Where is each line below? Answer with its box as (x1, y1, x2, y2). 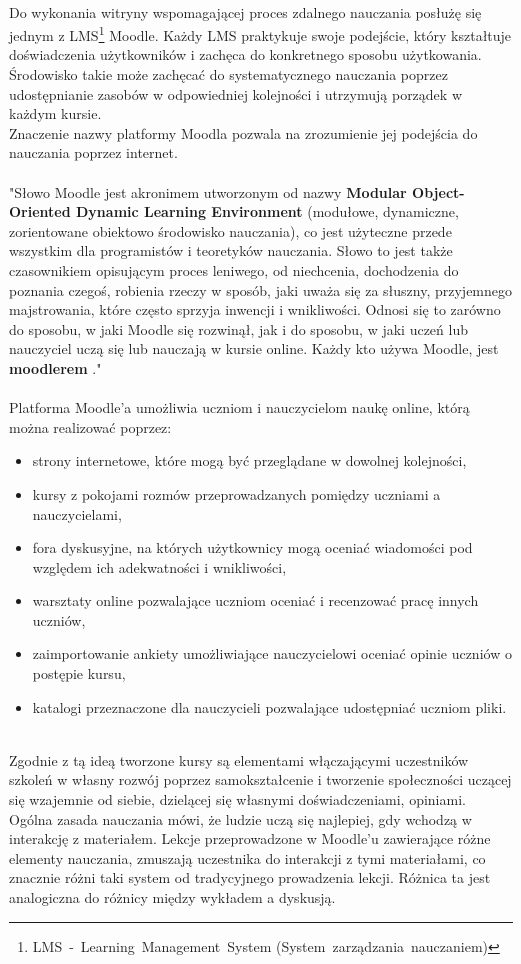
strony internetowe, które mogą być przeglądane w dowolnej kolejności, (32, 450, 467, 471)
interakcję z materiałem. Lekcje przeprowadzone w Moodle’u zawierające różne (9, 828, 491, 849)
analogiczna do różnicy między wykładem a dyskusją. (9, 887, 336, 907)
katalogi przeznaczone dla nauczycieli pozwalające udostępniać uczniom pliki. (32, 696, 507, 717)
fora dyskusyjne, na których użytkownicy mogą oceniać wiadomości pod (32, 537, 473, 558)
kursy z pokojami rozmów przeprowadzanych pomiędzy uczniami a (32, 483, 441, 504)
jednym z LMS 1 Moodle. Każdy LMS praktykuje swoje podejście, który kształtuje (9, 22, 512, 45)
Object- (412, 181, 465, 202)
